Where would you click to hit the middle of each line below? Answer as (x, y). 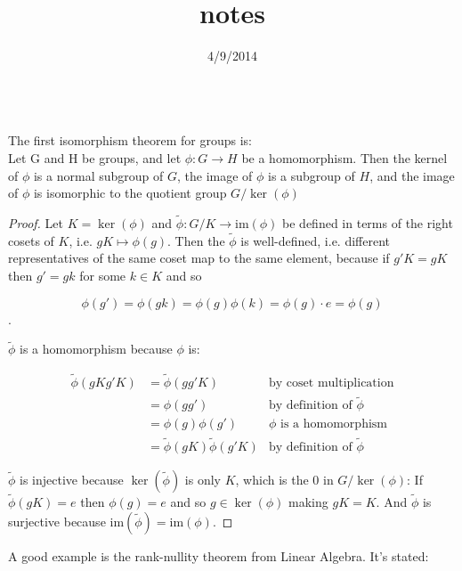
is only (203, 479)
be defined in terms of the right (368, 222)
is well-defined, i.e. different (316, 240)
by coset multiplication (332, 383)
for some (103, 275)
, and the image (412, 175)
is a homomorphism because (96, 349)
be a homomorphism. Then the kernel (344, 157)
